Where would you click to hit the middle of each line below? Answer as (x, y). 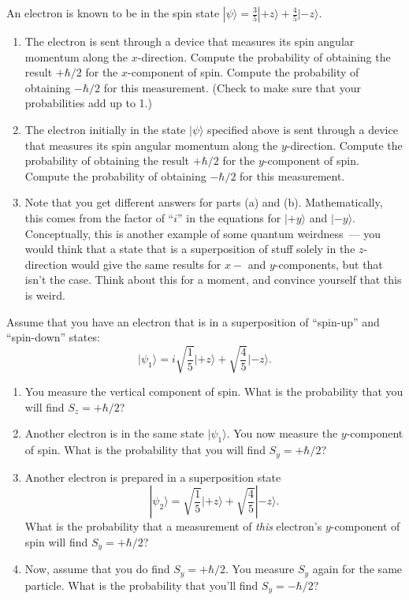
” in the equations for (229, 217)
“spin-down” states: (53, 337)
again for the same (357, 569)
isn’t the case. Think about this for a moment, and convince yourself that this (213, 280)
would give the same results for (146, 264)
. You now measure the (282, 433)
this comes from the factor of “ (99, 217)
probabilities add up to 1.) (88, 103)
